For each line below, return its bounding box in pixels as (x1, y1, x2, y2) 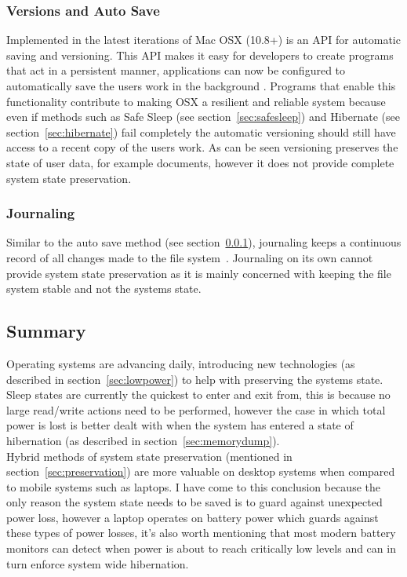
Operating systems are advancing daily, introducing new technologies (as (6, 355, 355, 371)
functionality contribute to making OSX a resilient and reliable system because (6, 93, 386, 109)
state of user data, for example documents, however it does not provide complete (6, 154, 394, 170)
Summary (6, 319, 86, 343)
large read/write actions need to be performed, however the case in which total (6, 401, 386, 418)
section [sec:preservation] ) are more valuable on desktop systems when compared (6, 463, 395, 480)
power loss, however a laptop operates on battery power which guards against (6, 509, 379, 525)
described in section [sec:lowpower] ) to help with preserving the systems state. (6, 371, 383, 387)
